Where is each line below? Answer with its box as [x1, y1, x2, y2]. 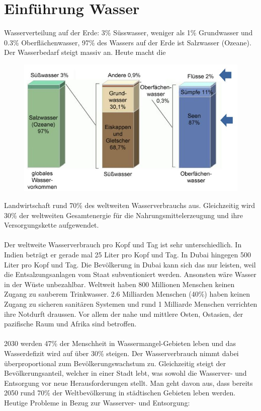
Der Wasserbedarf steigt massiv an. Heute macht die [4, 47, 166, 57]
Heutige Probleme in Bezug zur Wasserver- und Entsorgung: [4, 397, 190, 407]
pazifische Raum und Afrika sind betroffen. [4, 318, 137, 329]
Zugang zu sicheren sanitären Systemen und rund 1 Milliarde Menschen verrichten [4, 299, 257, 309]
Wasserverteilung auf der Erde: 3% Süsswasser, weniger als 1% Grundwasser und [4, 27, 253, 38]
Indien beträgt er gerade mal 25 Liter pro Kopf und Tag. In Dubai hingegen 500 [4, 249, 251, 260]
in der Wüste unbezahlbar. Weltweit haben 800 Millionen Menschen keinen [4, 279, 235, 289]
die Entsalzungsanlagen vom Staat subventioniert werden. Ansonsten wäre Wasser [4, 269, 256, 280]
